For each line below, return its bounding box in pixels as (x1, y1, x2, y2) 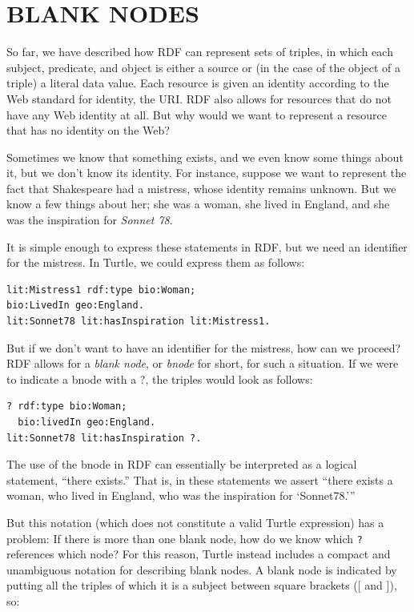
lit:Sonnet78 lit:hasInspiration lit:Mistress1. (6, 316, 271, 328)
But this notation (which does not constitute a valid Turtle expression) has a (6, 513, 384, 530)
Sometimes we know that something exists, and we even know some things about (6, 148, 404, 165)
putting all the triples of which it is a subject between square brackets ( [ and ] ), (6, 577, 397, 594)
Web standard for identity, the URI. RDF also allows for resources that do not (6, 90, 392, 107)
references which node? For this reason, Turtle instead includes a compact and (6, 546, 391, 562)
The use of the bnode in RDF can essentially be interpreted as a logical (6, 456, 357, 473)
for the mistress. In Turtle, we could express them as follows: (6, 254, 305, 271)
